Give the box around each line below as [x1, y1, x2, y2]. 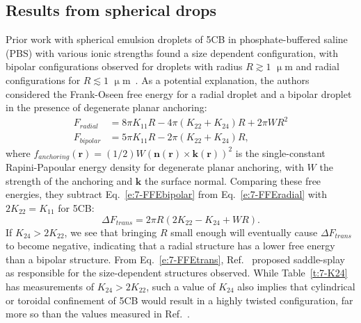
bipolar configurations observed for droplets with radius [6, 59, 243, 74]
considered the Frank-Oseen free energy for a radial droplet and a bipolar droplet [6, 86, 352, 101]
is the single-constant [235, 145, 326, 160]
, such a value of [146, 279, 216, 293]
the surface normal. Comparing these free [145, 173, 321, 188]
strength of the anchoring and [6, 173, 133, 188]
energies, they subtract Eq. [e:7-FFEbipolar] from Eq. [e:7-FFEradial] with [6, 187, 328, 201]
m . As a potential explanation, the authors [122, 72, 310, 87]
